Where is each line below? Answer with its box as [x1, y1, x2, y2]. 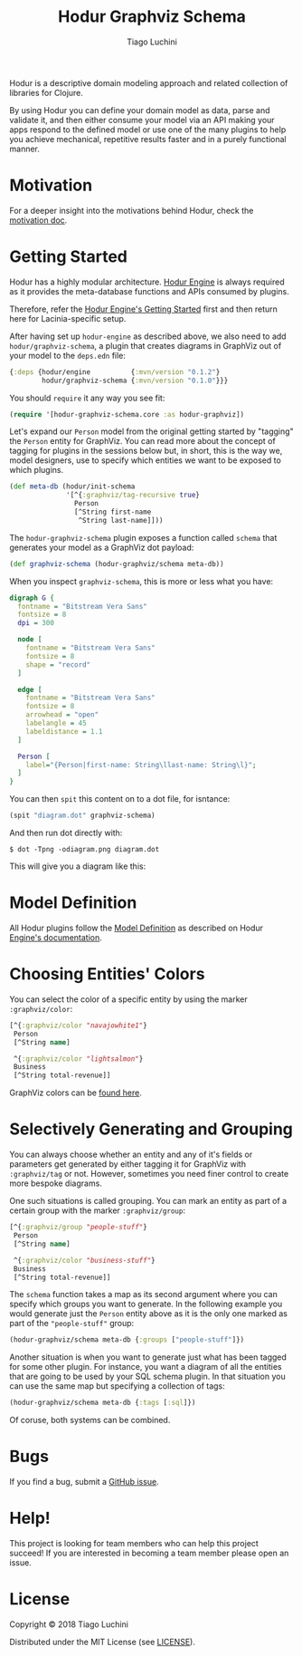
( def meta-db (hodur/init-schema [9, 482, 136, 491]
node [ [17, 635, 42, 644]
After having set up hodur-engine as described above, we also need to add [9, 331, 287, 342]
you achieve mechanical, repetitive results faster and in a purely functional [9, 133, 287, 144]
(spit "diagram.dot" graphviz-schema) [9, 811, 156, 821]
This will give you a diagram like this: [9, 861, 146, 871]
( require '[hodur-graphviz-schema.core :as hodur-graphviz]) [9, 409, 245, 419]
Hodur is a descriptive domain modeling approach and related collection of [9, 77, 288, 88]
